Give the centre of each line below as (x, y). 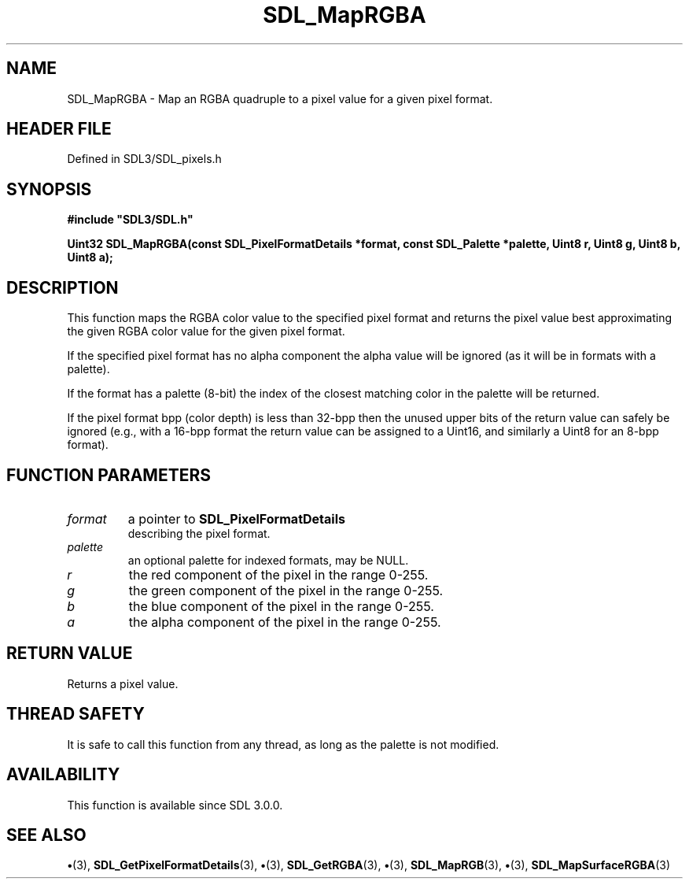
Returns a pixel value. (123, 683)
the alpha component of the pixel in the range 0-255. (285, 622)
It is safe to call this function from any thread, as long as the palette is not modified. (283, 744)
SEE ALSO (46, 835)
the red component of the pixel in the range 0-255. (278, 574)
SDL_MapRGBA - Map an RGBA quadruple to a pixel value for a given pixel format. (280, 98)
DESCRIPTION (63, 287)
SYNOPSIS (49, 189)
